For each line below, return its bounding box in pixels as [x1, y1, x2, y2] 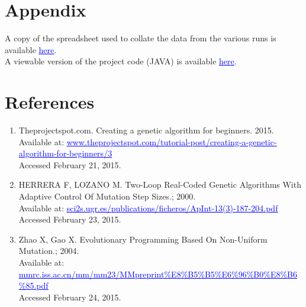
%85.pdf [18, 279, 49, 292]
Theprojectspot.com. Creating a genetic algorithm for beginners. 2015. [18, 124, 274, 136]
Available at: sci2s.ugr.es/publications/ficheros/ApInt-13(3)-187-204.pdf [18, 201, 278, 214]
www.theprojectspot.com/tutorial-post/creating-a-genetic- [66, 135, 277, 148]
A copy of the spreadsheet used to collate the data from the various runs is [5, 32, 276, 44]
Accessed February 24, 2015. [18, 290, 121, 303]
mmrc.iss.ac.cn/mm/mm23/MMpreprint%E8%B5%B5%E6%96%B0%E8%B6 [18, 267, 297, 280]
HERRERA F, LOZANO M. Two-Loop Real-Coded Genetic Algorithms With [18, 178, 301, 191]
